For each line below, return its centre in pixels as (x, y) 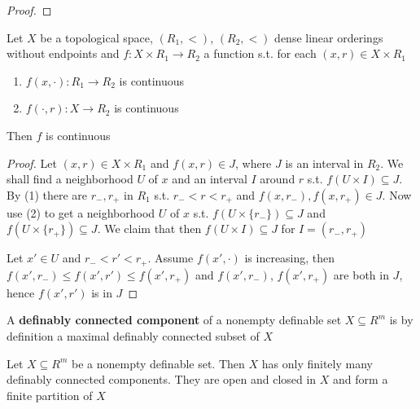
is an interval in (324, 163)
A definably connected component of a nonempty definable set (174, 320)
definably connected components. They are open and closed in (162, 379)
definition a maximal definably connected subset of (133, 335)
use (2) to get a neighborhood (81, 212)
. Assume (171, 258)
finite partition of (50, 395)
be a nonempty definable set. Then (158, 363)
